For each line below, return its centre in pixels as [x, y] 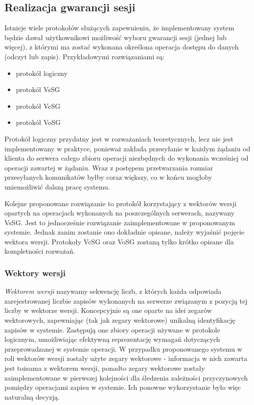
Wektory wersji [35, 273]
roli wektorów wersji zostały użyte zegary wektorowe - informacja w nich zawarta [126, 358]
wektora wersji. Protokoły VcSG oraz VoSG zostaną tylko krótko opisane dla [119, 241]
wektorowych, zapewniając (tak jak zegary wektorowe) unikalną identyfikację [120, 320]
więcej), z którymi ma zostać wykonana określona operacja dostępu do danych [122, 47]
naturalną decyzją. [32, 396]
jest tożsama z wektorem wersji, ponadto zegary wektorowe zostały [105, 368]
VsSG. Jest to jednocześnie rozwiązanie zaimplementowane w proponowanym [120, 222]
